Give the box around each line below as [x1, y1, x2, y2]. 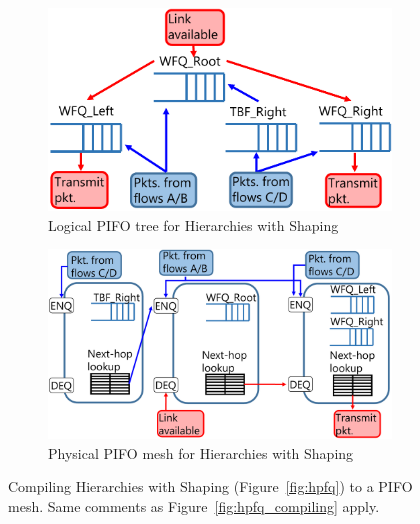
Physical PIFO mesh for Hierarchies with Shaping [48, 442, 354, 463]
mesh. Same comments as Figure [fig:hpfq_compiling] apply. [8, 495, 380, 516]
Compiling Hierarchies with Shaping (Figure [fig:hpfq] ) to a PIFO [8, 476, 413, 497]
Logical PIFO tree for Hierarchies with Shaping [48, 214, 339, 235]
